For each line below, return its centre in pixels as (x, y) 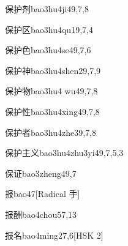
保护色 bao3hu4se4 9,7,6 (48, 50)
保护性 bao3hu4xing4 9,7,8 (52, 111)
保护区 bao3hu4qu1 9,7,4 (49, 29)
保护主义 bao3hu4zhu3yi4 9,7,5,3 (64, 153)
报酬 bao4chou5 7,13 (41, 214)
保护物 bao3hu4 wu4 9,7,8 (51, 91)
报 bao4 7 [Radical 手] (43, 194)
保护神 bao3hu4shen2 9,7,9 (53, 70)
